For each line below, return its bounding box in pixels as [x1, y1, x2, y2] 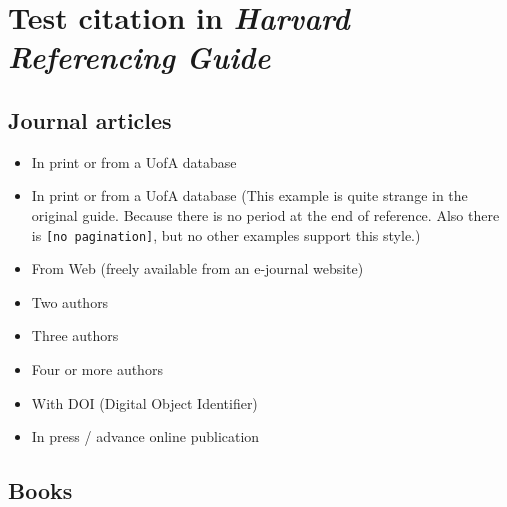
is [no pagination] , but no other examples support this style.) [31, 224, 421, 245]
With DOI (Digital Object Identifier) [31, 392, 258, 413]
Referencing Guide [8, 36, 271, 78]
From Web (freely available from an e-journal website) [31, 258, 364, 279]
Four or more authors [31, 358, 163, 379]
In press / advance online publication [31, 426, 260, 447]
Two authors [31, 291, 109, 312]
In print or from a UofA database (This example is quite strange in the [31, 185, 468, 206]
